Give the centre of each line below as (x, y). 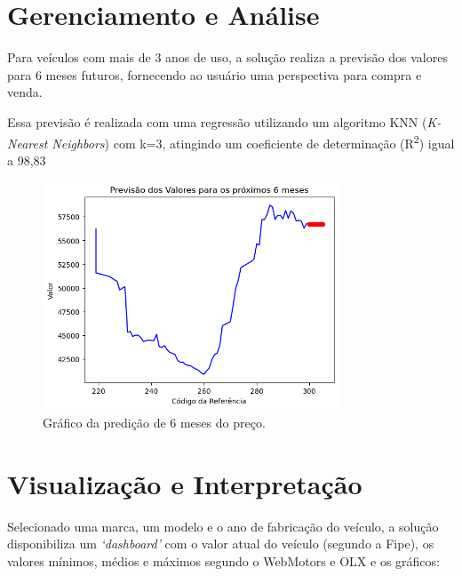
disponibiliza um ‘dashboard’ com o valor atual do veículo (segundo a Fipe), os (221, 544)
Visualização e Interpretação (185, 483)
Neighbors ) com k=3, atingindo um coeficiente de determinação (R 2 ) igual (253, 141)
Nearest (28, 143)
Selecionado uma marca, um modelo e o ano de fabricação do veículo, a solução (223, 526)
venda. (25, 92)
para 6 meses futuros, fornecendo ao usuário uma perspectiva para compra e (215, 74)
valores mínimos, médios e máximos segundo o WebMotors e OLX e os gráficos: (223, 560)
